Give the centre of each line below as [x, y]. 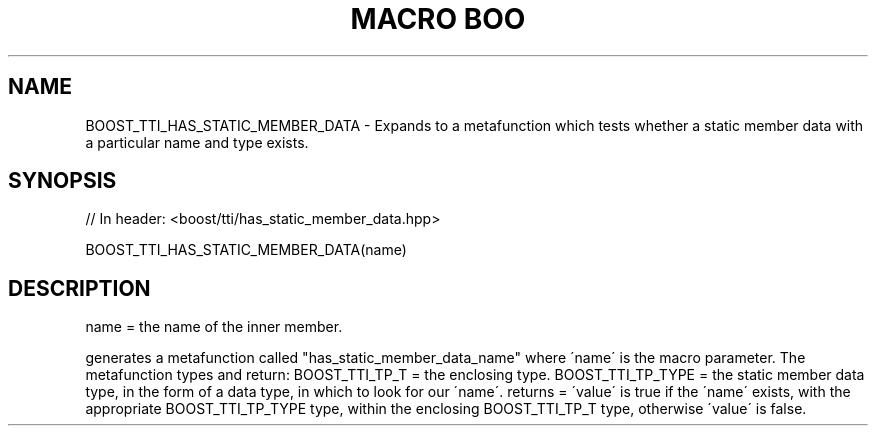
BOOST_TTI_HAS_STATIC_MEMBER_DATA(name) [246, 250]
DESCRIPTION [79, 288]
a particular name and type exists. [197, 142]
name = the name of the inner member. [214, 327]
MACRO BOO [438, 19]
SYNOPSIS [62, 181]
